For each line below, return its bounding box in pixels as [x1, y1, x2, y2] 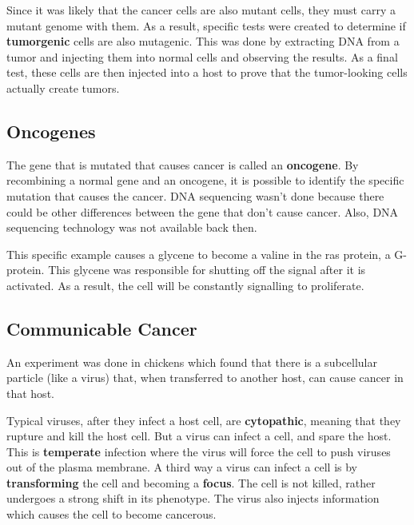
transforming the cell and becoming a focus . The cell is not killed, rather [6, 474, 376, 491]
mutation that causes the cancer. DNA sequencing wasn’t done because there [6, 187, 384, 204]
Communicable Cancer [6, 316, 197, 340]
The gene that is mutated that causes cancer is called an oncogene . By [6, 156, 359, 173]
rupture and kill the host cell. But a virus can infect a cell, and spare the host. [6, 428, 392, 444]
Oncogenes [6, 118, 96, 143]
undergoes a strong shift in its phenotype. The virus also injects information [6, 490, 380, 507]
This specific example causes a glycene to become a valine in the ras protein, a [6, 245, 391, 262]
